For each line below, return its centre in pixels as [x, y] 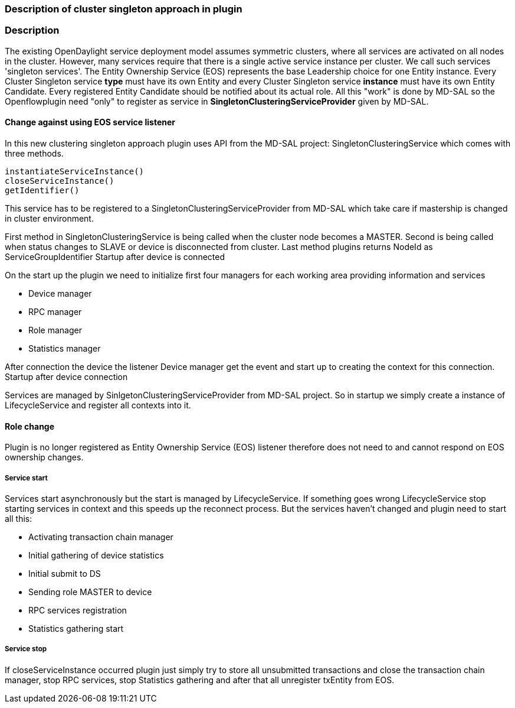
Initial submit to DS [65, 573]
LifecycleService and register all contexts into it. [98, 405]
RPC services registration [78, 610]
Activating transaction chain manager [101, 537]
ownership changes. [44, 457]
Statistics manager [65, 348]
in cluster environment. [49, 218]
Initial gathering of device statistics [96, 555]
